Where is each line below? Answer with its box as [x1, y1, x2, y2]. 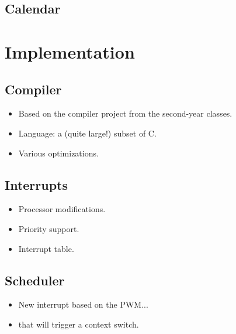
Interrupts [5, 175, 68, 193]
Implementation [5, 39, 135, 63]
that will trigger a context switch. [18, 318, 139, 330]
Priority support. [18, 222, 79, 234]
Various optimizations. [18, 146, 99, 159]
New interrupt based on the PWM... [18, 298, 148, 311]
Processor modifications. [18, 203, 106, 215]
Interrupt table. [18, 242, 74, 254]
